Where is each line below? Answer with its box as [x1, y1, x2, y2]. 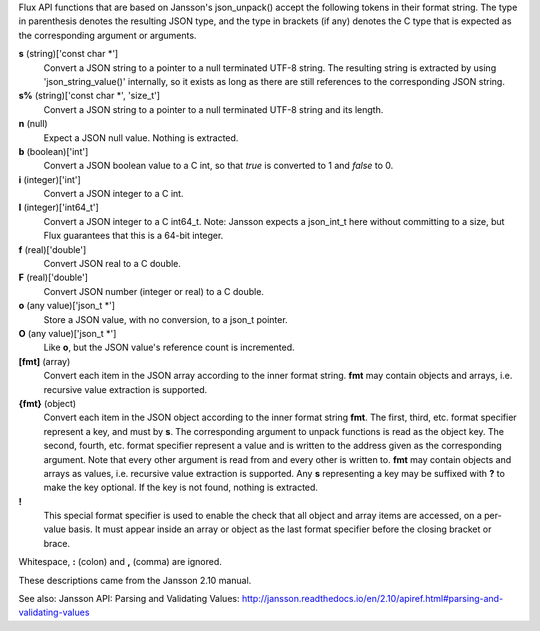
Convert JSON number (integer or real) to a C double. [43, 285, 265, 297]
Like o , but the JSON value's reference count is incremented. [43, 341, 295, 354]
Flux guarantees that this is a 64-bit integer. [43, 230, 224, 242]
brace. [43, 537, 70, 549]
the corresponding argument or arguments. [18, 29, 197, 41]
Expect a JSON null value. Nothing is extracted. [43, 131, 239, 144]
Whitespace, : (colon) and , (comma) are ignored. [18, 556, 222, 568]
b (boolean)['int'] [18, 145, 89, 157]
